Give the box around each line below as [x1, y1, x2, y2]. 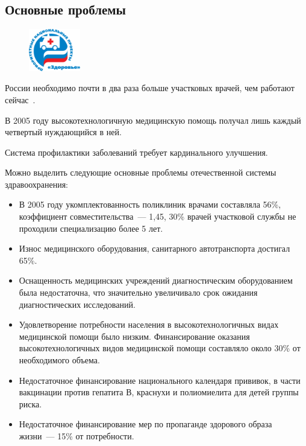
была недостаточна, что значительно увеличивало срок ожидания [19, 286, 258, 299]
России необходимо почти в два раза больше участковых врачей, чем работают [5, 81, 295, 94]
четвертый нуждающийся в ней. [5, 126, 122, 138]
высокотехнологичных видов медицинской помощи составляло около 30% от [19, 342, 301, 354]
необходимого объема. [19, 354, 100, 366]
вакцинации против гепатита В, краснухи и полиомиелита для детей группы [19, 386, 299, 398]
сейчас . [5, 93, 36, 106]
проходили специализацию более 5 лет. [19, 221, 163, 234]
